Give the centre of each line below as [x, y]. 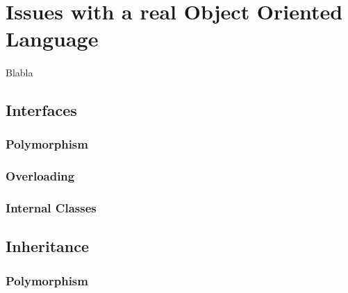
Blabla [19, 73]
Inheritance [48, 246]
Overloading [40, 176]
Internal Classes [51, 208]
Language [52, 39]
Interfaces [41, 110]
